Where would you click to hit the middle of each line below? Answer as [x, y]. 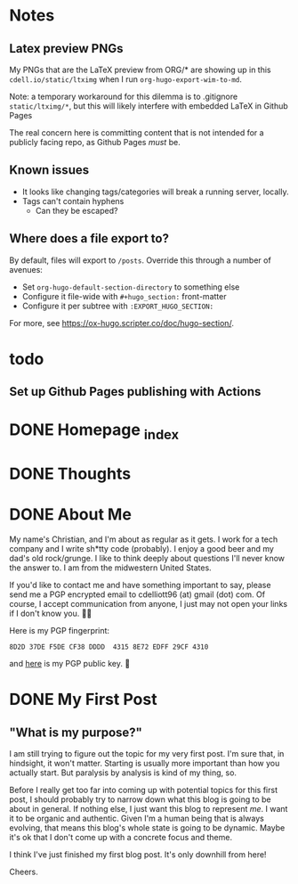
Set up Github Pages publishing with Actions [135, 392]
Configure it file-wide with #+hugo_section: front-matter [124, 296]
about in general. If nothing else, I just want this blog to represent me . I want [149, 809]
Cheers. [24, 872]
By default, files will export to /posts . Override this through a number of [140, 260]
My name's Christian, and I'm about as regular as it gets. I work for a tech [144, 539]
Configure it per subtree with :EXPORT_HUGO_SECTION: [118, 306]
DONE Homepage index [94, 431]
